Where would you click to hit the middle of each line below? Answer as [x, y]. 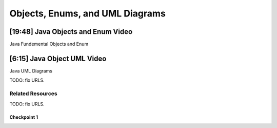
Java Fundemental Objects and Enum [49, 44]
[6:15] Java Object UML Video [58, 58]
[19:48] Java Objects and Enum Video [71, 32]
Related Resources [33, 94]
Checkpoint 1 [24, 117]
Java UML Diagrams [31, 71]
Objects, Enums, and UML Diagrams [88, 13]
